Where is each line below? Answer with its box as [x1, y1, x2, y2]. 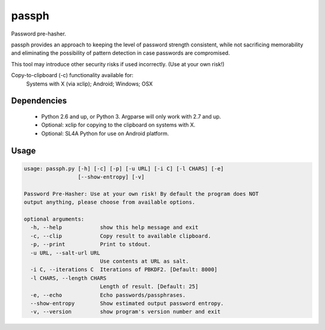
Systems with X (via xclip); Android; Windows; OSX [26, 80, 153, 87]
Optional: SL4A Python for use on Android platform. [41, 129, 169, 137]
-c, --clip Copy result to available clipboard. [30, 232, 211, 239]
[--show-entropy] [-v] [77, 173, 144, 181]
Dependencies [11, 96, 67, 106]
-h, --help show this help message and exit [30, 224, 199, 231]
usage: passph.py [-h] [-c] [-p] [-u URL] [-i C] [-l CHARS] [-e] [23, 165, 224, 172]
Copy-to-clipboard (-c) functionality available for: [11, 72, 134, 79]
